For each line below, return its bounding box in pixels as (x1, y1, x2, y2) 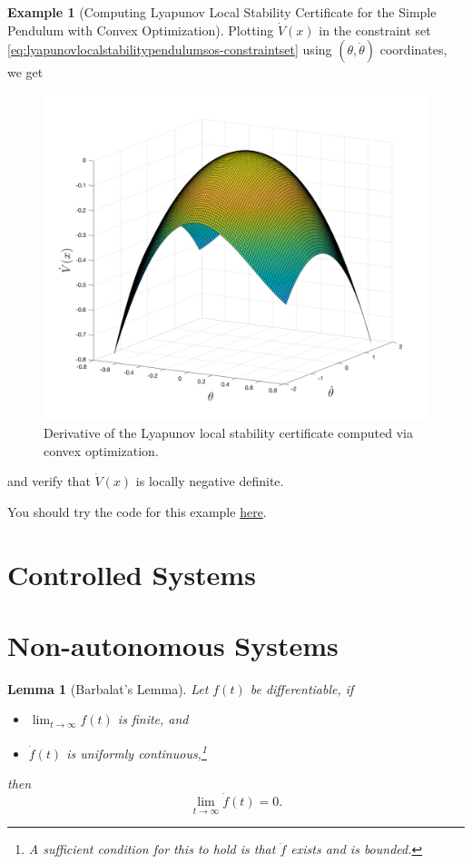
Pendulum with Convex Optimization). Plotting (7, 20, 274, 39)
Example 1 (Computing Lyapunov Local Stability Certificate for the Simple (7, 3, 437, 21)
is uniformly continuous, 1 (66, 741, 207, 762)
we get (7, 63, 44, 82)
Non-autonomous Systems (7, 626, 339, 663)
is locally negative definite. (135, 472, 284, 491)
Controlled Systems (7, 555, 256, 592)
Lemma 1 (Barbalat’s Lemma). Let (7, 679, 209, 698)
